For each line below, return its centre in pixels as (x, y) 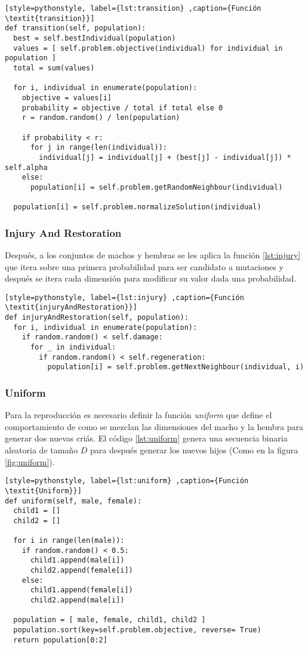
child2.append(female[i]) (81, 571)
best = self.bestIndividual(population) (95, 38)
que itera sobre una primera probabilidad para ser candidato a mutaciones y (144, 266)
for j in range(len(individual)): (99, 148)
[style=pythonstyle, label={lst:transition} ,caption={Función (133, 8)
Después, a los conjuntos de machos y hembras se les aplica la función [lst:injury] (153, 255)
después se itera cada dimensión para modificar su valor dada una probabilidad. (151, 278)
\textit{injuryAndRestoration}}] (71, 307)
